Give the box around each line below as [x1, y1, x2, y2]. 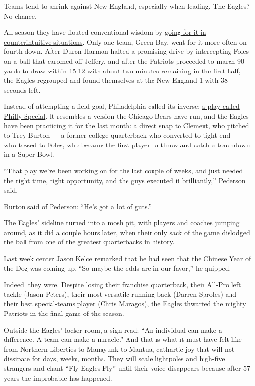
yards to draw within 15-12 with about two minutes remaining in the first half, [4, 65, 241, 75]
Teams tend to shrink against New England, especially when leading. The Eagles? [4, 1, 250, 11]
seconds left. [4, 84, 41, 95]
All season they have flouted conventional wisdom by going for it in [4, 27, 206, 37]
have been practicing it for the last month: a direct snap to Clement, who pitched [4, 120, 249, 130]
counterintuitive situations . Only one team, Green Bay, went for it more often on [4, 36, 247, 47]
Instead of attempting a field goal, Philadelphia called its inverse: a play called [4, 101, 240, 111]
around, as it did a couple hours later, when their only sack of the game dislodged [4, 227, 250, 237]
